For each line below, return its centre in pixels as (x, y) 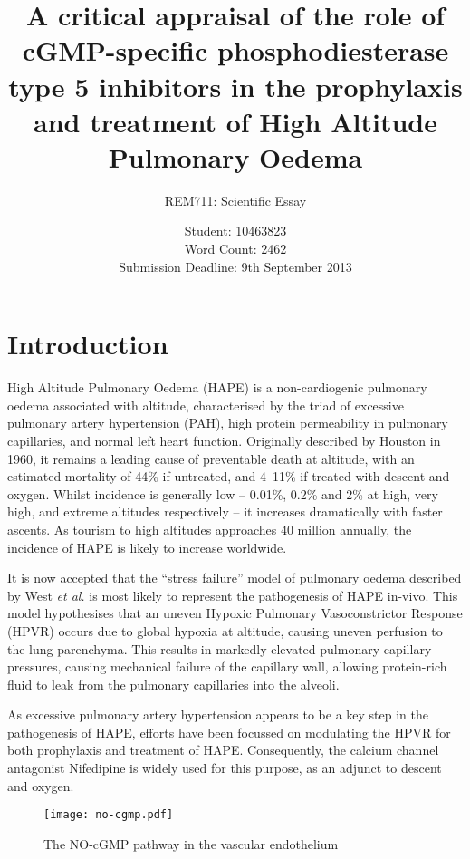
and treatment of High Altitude (235, 121)
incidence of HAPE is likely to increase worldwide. (147, 547)
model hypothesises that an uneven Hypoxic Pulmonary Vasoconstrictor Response (235, 613)
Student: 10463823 (235, 231)
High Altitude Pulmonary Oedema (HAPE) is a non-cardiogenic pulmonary (217, 387)
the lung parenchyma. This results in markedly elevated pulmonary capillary (220, 648)
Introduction (88, 344)
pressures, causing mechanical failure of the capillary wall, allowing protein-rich (227, 666)
